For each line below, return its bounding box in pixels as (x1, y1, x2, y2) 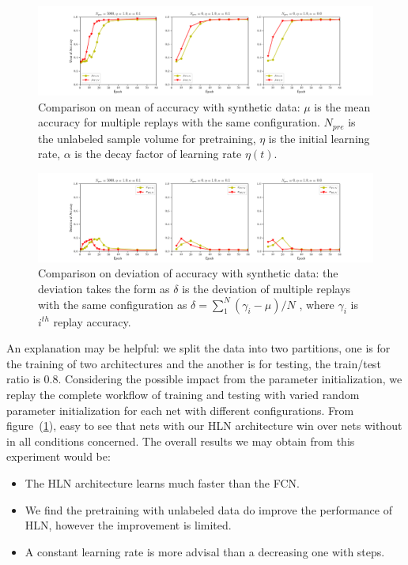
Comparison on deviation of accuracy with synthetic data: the (38, 265, 338, 281)
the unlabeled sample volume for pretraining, (38, 130, 256, 146)
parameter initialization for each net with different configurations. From (6, 401, 354, 418)
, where (299, 296, 334, 312)
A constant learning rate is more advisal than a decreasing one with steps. (25, 543, 385, 559)
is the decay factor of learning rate (74, 145, 242, 162)
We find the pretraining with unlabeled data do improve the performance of (25, 501, 392, 518)
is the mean (314, 98, 371, 115)
